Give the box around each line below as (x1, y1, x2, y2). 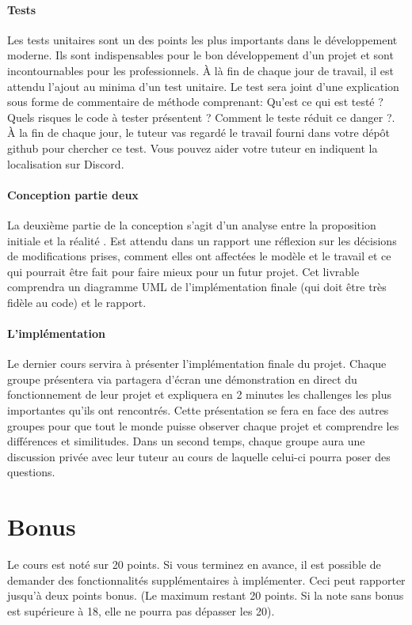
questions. (7, 464, 55, 480)
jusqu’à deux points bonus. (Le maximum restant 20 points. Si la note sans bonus (7, 587, 404, 604)
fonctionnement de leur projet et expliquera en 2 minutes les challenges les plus (7, 386, 392, 403)
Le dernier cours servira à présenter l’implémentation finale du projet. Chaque (7, 355, 387, 372)
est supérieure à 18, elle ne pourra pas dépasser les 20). (7, 602, 275, 619)
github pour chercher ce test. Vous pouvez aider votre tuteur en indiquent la (7, 139, 378, 156)
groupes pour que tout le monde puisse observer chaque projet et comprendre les (7, 417, 399, 434)
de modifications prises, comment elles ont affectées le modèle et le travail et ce (7, 248, 391, 264)
